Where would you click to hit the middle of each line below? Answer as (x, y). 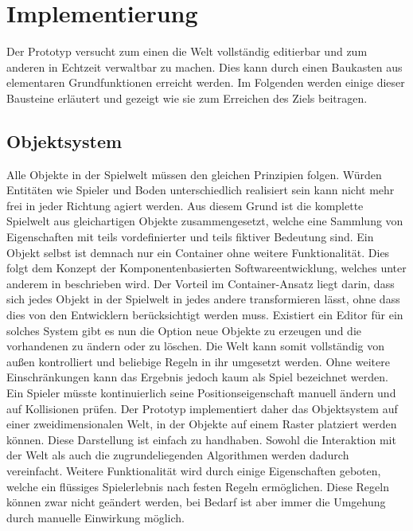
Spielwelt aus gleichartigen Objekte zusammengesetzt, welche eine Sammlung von (205, 221)
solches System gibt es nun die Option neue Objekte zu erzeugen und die (184, 330)
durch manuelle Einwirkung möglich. (95, 517)
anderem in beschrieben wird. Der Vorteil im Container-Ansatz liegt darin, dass (201, 283)
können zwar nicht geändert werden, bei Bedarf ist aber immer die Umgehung (196, 502)
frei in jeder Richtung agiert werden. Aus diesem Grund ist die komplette (185, 205)
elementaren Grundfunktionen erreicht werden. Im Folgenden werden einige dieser (206, 82)
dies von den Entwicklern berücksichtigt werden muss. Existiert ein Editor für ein (205, 315)
